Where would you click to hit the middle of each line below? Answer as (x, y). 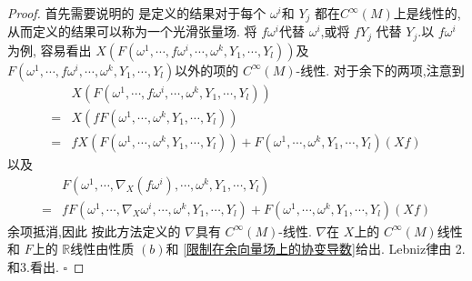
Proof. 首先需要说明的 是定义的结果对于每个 (137, 13)
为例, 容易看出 (50, 50)
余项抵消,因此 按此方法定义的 (94, 231)
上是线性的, (427, 13)
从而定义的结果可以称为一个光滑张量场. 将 (132, 31)
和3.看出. (33, 266)
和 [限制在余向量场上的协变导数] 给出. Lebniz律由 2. (316, 249)
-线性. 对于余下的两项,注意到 (380, 70)
